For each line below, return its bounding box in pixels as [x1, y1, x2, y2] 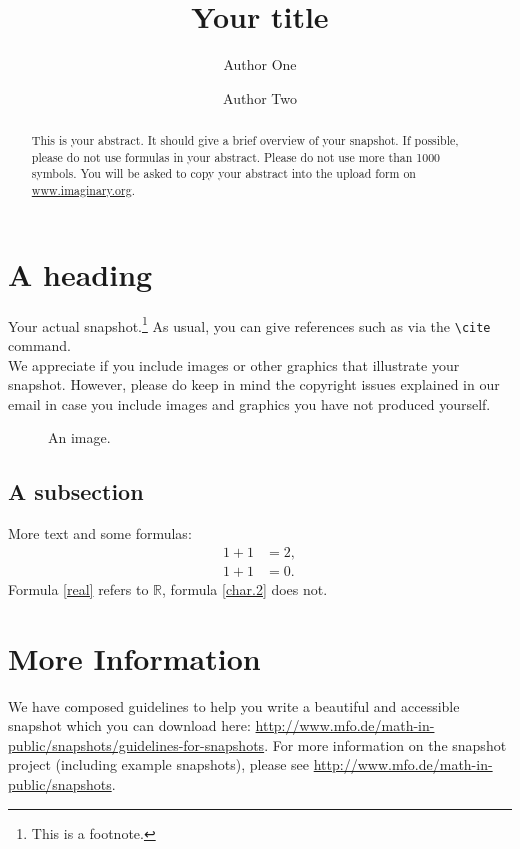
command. [8, 334, 71, 355]
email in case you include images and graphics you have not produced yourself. [8, 393, 491, 414]
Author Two [223, 87, 297, 108]
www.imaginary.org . [31, 182, 135, 199]
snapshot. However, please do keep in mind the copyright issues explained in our [8, 374, 500, 395]
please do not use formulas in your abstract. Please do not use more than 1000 [31, 148, 441, 165]
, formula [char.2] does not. [162, 578, 328, 599]
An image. [48, 427, 111, 448]
